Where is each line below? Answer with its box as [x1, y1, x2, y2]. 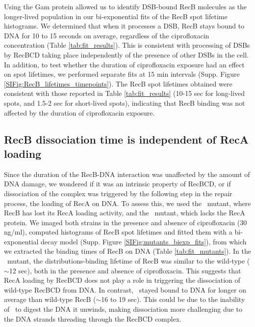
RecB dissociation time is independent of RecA [4, 131, 249, 147]
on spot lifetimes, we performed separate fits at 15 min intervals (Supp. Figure [4, 69, 240, 79]
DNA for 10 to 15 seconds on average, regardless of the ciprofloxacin [4, 30, 209, 40]
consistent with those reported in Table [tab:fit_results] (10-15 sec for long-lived [4, 88, 245, 98]
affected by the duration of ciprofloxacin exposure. [4, 107, 155, 118]
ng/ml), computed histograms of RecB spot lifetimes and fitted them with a [4, 227, 232, 237]
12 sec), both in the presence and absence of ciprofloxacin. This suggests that [9, 265, 241, 275]
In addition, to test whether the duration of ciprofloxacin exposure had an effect [4, 59, 245, 69]
